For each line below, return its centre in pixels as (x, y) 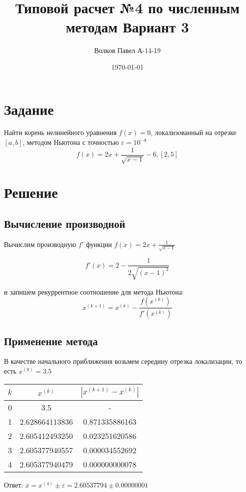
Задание (29, 109)
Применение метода (51, 341)
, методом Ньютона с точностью (71, 142)
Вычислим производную (40, 244)
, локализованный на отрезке (194, 132)
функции (99, 244)
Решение (31, 192)
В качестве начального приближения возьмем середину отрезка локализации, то (123, 361)
